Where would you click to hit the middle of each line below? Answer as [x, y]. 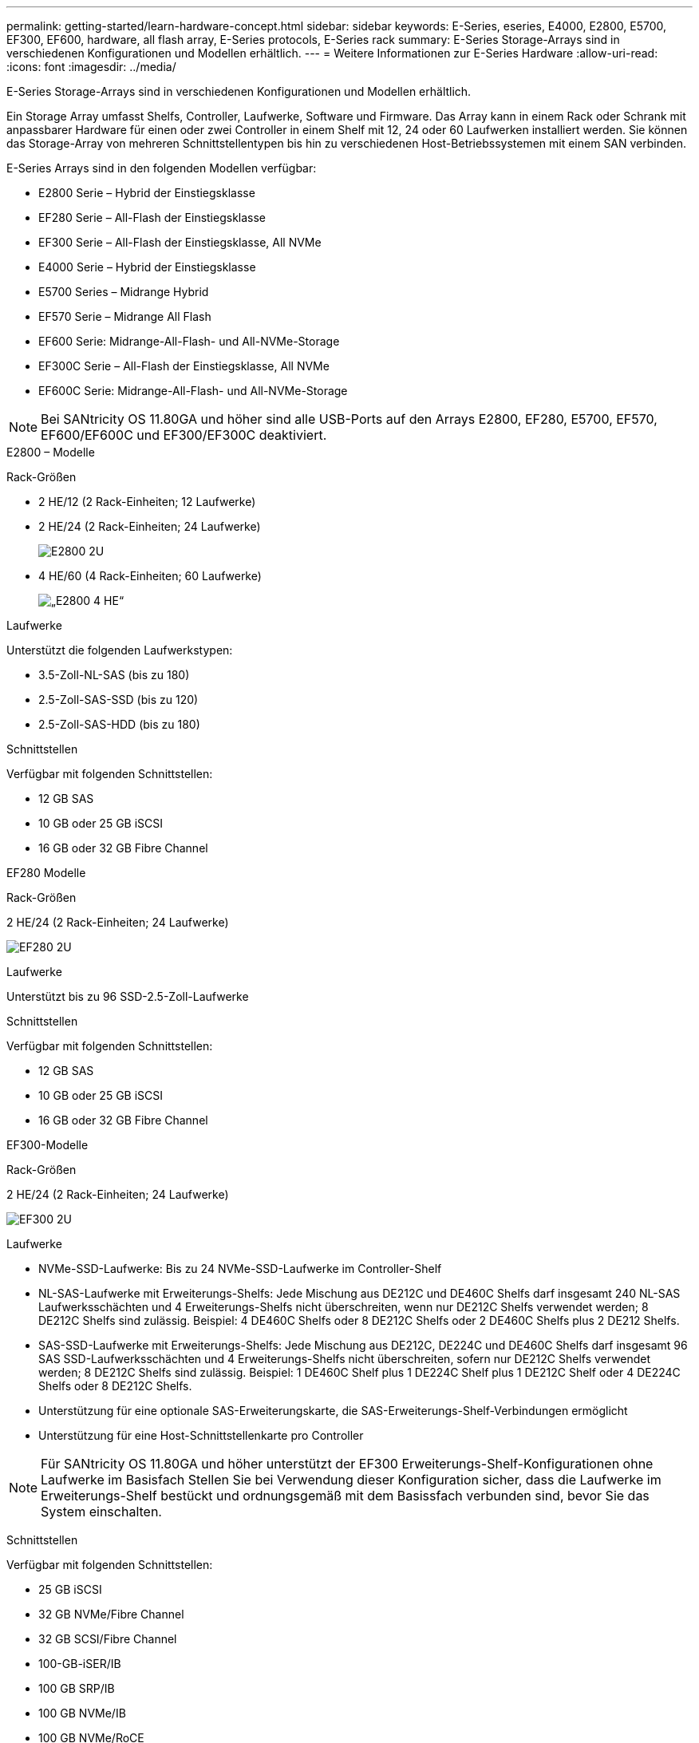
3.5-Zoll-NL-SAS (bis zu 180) [114, 675]
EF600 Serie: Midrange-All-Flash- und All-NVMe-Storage [189, 341]
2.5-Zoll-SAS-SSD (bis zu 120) [118, 700]
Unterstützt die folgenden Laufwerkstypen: [120, 650]
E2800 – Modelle [51, 452]
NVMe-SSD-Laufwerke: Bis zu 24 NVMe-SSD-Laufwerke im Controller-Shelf [240, 1269]
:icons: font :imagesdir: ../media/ [91, 67]
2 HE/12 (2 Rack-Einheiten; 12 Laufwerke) [147, 502]
